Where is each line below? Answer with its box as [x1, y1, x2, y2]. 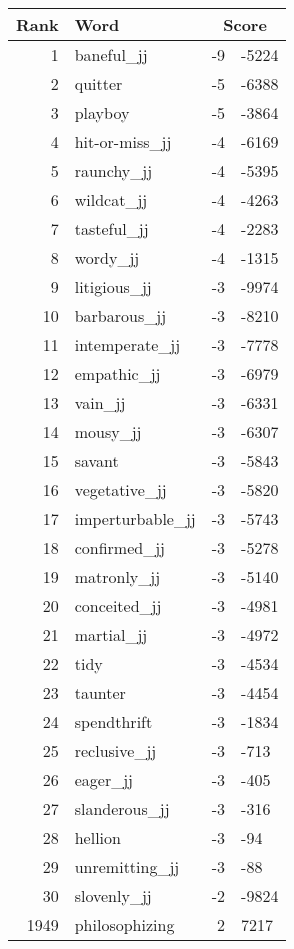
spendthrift [74, 710, 153, 733]
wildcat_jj [74, 188, 148, 211]
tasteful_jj [74, 217, 149, 240]
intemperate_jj [74, 333, 181, 356]
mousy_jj [74, 420, 142, 443]
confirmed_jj [74, 536, 165, 559]
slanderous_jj [74, 797, 170, 820]
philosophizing [74, 913, 175, 936]
